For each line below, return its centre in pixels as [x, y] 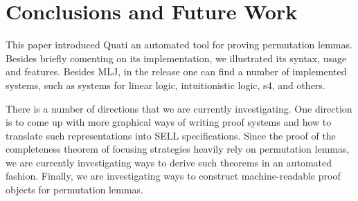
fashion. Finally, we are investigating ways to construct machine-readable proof [173, 176]
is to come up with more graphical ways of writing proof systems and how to [169, 122]
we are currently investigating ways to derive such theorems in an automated [169, 162]
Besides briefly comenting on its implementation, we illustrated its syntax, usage [176, 58]
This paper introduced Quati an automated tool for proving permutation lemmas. [179, 45]
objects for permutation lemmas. [74, 190]
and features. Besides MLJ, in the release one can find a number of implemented [176, 71]
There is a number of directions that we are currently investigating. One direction [179, 108]
